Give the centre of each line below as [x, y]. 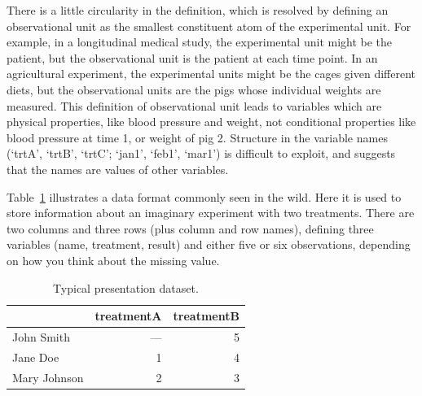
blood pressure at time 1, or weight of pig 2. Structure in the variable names [197, 137]
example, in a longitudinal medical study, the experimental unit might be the [200, 42]
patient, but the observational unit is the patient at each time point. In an [192, 57]
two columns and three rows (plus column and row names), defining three [190, 228]
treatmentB [206, 316]
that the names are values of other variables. [118, 169]
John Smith [41, 336]
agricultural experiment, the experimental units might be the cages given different [211, 74]
